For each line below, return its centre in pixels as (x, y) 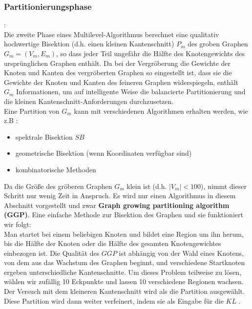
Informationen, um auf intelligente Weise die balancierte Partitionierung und (131, 92)
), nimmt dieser (224, 186)
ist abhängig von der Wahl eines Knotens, (181, 253)
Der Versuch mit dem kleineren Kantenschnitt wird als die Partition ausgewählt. (124, 291)
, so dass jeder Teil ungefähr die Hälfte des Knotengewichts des (150, 53)
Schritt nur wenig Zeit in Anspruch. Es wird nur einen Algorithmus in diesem (120, 196)
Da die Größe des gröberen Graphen (58, 186)
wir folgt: (18, 224)
